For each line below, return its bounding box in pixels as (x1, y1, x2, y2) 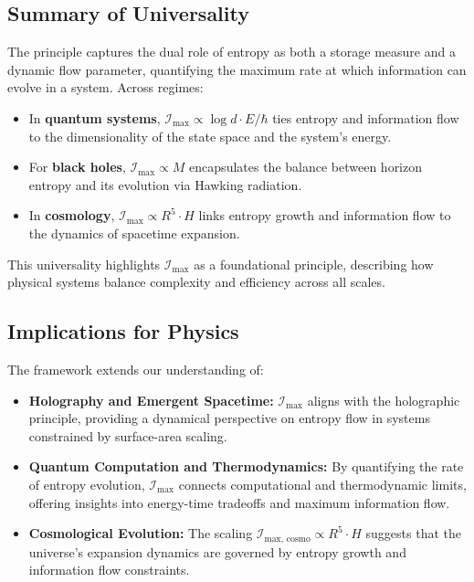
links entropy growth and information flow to (198, 206, 451, 225)
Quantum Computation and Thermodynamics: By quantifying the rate (28, 457, 464, 476)
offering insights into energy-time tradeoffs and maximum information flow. (28, 492, 450, 512)
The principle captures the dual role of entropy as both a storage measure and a (7, 42, 456, 61)
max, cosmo (264, 534, 311, 544)
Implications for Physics (7, 317, 239, 345)
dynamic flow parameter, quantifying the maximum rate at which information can (7, 59, 467, 79)
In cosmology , (28, 206, 115, 225)
